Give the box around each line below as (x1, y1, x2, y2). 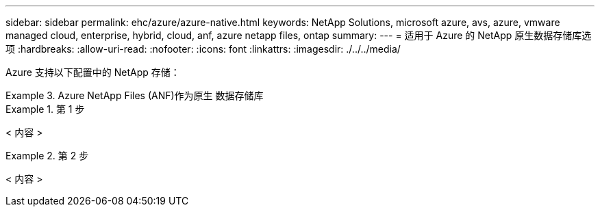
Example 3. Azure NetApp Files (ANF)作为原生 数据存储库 (5, 90, 264, 101)
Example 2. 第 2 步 (5, 150, 89, 161)
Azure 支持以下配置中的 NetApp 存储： (5, 66, 180, 78)
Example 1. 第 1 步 (5, 103, 85, 115)
